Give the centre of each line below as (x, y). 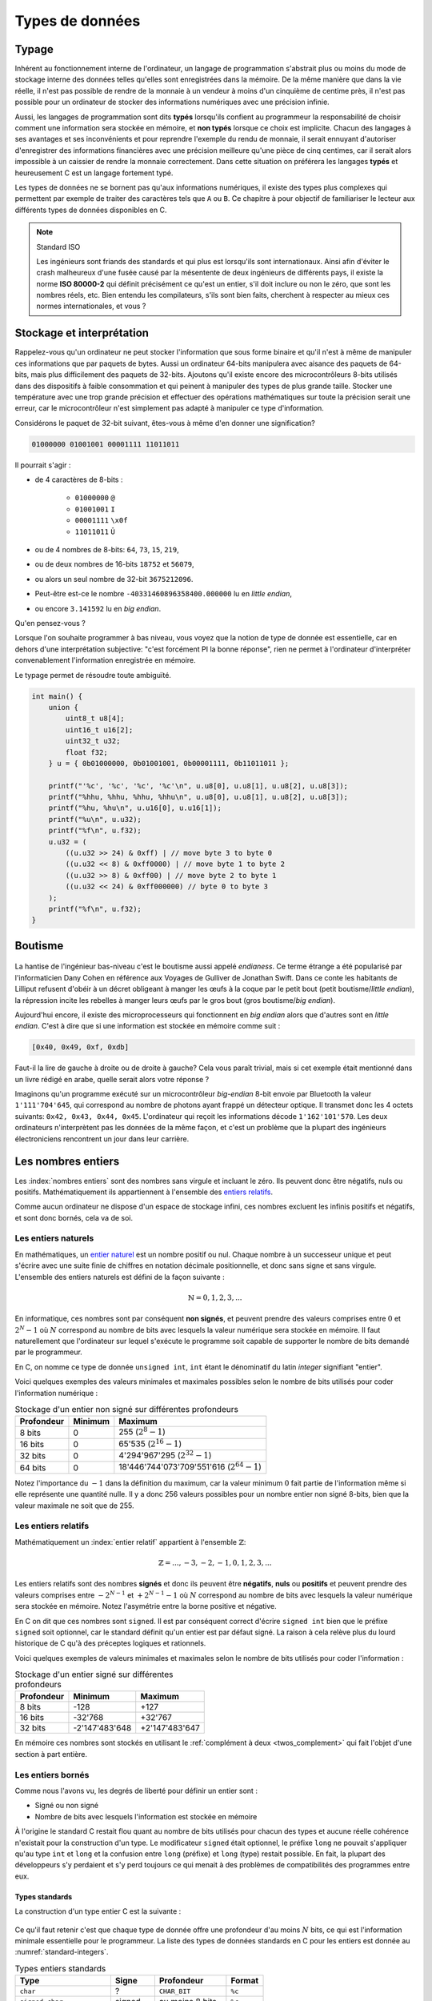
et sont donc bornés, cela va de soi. (74, 1217)
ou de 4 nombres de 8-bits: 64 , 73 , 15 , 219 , (107, 550)
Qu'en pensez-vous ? (50, 623)
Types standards (44, 1896)
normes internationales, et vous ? (91, 306)
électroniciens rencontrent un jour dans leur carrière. (102, 1139)
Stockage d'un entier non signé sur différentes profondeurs (127, 1410)
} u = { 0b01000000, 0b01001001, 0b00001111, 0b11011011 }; (169, 763)
